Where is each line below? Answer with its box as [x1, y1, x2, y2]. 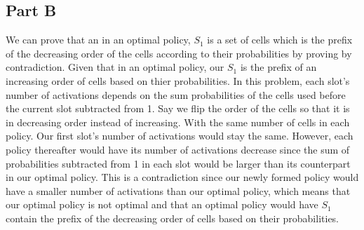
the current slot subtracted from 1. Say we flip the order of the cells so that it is [6, 101, 350, 116]
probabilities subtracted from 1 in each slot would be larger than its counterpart [6, 156, 351, 170]
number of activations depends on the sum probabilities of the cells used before [6, 87, 346, 102]
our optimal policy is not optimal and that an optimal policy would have [6, 197, 318, 212]
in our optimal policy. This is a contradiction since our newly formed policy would [6, 170, 359, 184]
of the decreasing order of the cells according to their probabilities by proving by [6, 46, 352, 60]
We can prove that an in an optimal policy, [6, 32, 191, 47]
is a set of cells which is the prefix [207, 32, 353, 47]
